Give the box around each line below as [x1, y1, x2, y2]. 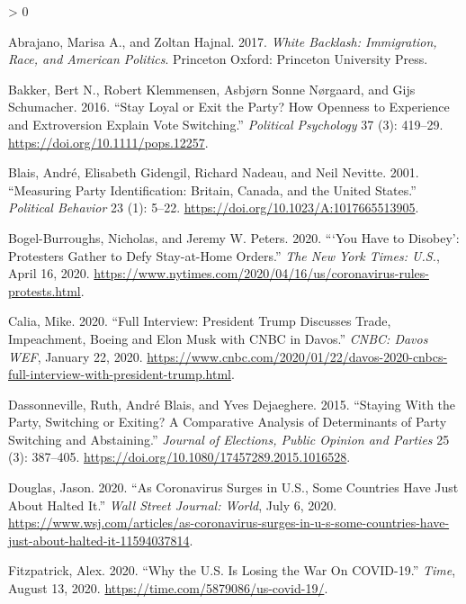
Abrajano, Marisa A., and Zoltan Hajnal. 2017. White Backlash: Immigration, [8, 32, 437, 50]
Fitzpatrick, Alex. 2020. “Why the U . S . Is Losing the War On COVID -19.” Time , [8, 561, 456, 580]
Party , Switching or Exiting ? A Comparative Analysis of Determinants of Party [8, 412, 447, 431]
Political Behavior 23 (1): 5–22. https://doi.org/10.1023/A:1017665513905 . [8, 198, 419, 217]
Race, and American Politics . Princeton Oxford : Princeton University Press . [8, 50, 428, 68]
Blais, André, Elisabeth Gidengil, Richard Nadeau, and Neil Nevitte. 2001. [8, 163, 419, 182]
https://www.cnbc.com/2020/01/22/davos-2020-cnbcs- [147, 347, 448, 365]
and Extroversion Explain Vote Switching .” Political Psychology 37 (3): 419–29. [8, 114, 444, 133]
